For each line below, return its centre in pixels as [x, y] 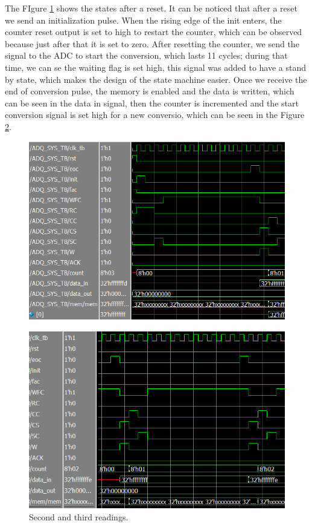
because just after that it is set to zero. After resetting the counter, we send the [152, 43]
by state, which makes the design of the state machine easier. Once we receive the [156, 79]
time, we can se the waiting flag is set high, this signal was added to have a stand [156, 67]
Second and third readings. [79, 516]
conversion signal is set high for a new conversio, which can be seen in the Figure [155, 115]
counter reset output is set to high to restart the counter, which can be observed [154, 32]
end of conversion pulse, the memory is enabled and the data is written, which [150, 91]
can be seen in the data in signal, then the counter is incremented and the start [152, 103]
